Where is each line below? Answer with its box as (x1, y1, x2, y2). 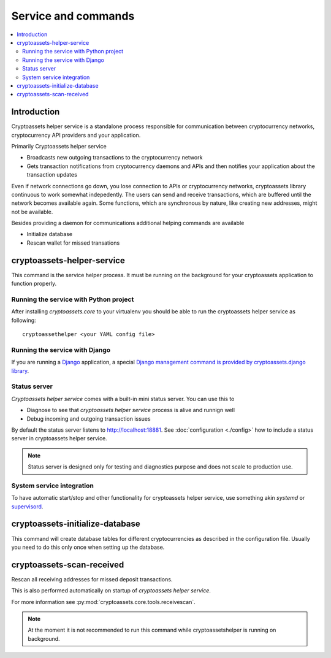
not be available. (11, 208, 53, 215)
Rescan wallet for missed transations (26, 239, 120, 247)
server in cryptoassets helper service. (11, 435, 107, 442)
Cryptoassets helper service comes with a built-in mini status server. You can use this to (11, 395, 235, 402)
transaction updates (26, 171, 78, 178)
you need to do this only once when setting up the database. (11, 543, 165, 551)
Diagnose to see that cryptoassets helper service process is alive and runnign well (26, 407, 235, 414)
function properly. (11, 280, 57, 288)
